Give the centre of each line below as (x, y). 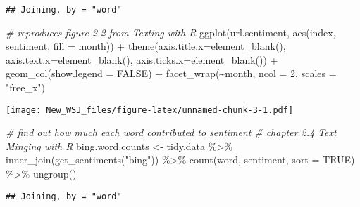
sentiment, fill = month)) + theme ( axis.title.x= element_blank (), (146, 46)
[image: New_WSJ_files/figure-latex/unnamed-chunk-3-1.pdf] (150, 110)
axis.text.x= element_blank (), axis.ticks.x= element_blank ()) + (142, 59)
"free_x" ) (26, 87)
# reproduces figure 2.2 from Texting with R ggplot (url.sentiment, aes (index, (171, 32)
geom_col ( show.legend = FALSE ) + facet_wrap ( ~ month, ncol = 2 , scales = (171, 73)
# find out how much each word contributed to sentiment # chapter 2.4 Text (171, 132)
